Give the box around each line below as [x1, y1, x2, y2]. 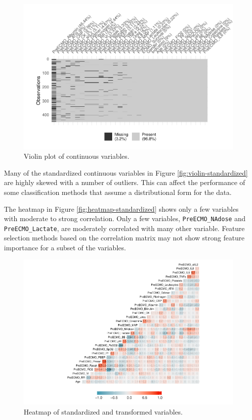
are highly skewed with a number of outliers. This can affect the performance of [4, 177, 246, 187]
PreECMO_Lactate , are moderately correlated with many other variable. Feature [4, 223, 245, 233]
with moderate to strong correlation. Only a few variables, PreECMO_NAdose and [4, 213, 246, 224]
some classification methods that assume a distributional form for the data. [4, 187, 232, 197]
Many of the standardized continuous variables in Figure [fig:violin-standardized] [4, 167, 248, 178]
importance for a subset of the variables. [4, 242, 126, 252]
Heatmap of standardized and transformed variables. [24, 406, 183, 417]
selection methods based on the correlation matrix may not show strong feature [4, 233, 245, 243]
